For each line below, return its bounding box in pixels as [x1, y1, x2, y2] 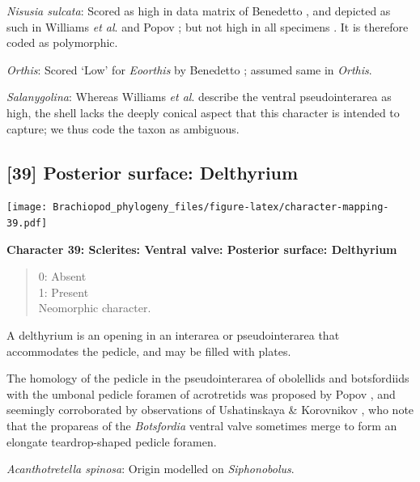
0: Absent [38, 268, 87, 285]
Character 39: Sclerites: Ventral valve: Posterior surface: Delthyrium [6, 240, 397, 257]
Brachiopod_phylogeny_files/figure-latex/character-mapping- [53, 201, 389, 214]
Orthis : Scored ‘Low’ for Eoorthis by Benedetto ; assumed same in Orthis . [6, 61, 372, 78]
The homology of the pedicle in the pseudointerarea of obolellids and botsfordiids [6, 370, 409, 387]
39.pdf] [6, 218, 48, 230]
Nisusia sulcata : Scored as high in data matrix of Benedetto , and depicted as [6, 2, 391, 19]
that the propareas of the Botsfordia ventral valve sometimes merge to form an [6, 417, 397, 434]
